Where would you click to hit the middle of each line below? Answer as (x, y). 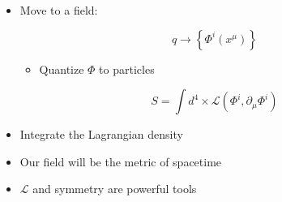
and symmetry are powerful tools (115, 189)
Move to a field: (59, 10)
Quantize (62, 69)
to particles (127, 69)
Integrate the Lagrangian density (101, 134)
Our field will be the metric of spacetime (121, 161)
